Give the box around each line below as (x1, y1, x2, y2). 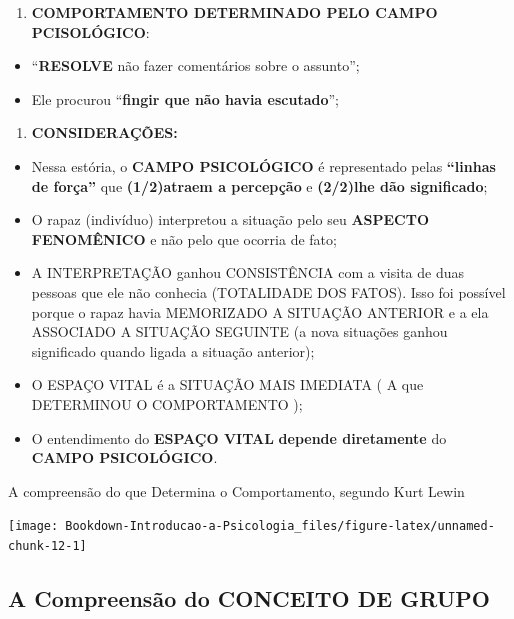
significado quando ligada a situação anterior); (31, 340, 315, 361)
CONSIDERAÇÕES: (31, 122, 178, 143)
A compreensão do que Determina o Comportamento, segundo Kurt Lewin (8, 480, 465, 501)
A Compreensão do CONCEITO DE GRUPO (8, 582, 490, 613)
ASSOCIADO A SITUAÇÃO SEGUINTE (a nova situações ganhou (31, 321, 448, 342)
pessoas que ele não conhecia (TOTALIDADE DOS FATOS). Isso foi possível (31, 281, 506, 302)
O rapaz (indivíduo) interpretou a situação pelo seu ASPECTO (31, 209, 430, 230)
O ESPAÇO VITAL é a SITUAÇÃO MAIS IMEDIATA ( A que (31, 374, 424, 395)
